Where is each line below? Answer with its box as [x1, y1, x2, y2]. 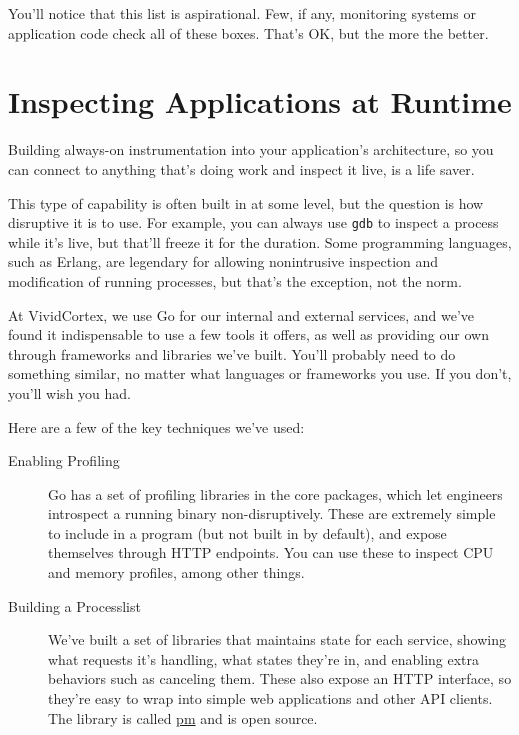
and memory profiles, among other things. [48, 562, 305, 583]
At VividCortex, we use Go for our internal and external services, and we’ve [8, 304, 475, 325]
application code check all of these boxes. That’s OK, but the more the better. [8, 22, 489, 43]
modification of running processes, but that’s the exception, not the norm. [8, 270, 462, 291]
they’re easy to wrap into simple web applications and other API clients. [48, 688, 493, 709]
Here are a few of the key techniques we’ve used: [8, 416, 305, 437]
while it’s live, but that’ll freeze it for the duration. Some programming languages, [8, 231, 512, 252]
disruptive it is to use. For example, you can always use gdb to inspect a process [8, 212, 499, 233]
